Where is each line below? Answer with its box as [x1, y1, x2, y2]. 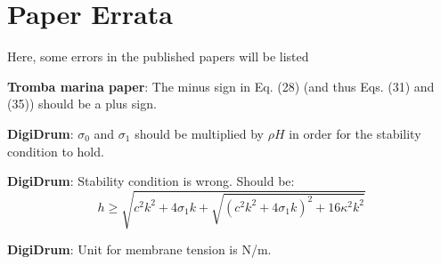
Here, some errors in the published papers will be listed [7, 47, 309, 66]
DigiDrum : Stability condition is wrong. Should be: [7, 172, 295, 190]
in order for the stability [289, 124, 421, 142]
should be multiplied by [135, 124, 264, 142]
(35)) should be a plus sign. [7, 94, 157, 113]
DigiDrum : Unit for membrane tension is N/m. [7, 240, 272, 259]
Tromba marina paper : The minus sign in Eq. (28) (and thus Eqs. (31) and [7, 76, 435, 95]
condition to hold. [7, 141, 104, 160]
